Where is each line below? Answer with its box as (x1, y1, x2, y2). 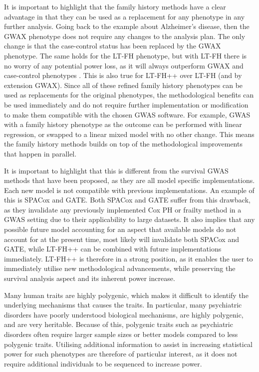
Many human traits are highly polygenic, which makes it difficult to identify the (4, 289, 249, 300)
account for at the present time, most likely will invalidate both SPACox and (4, 233, 239, 244)
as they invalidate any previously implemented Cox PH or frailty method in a (4, 204, 242, 214)
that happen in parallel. (4, 148, 77, 158)
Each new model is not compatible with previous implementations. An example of (4, 184, 255, 195)
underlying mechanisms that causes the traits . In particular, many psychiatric (4, 299, 242, 310)
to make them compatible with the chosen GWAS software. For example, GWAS (4, 109, 251, 119)
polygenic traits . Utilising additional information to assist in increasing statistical (4, 338, 253, 349)
